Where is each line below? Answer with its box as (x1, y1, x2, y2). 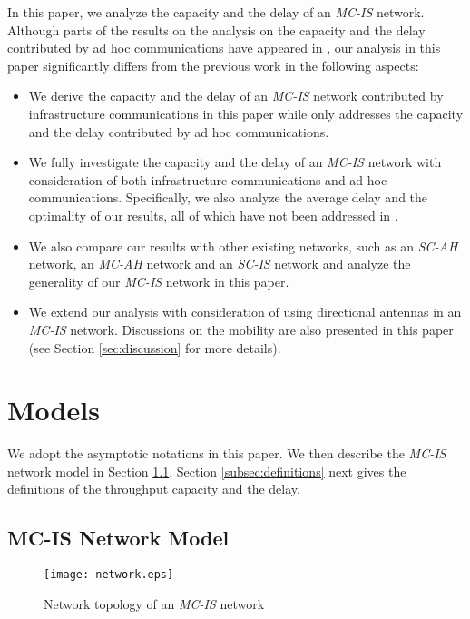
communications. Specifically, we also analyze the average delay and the (28, 188, 428, 207)
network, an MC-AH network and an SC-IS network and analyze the (28, 254, 411, 273)
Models (7, 391, 100, 428)
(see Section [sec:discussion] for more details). (28, 338, 281, 357)
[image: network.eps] (44, 568, 174, 582)
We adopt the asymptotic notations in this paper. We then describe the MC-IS (7, 444, 446, 463)
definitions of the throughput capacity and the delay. (7, 479, 300, 498)
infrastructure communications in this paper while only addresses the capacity (28, 103, 464, 123)
